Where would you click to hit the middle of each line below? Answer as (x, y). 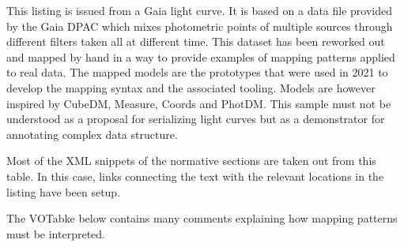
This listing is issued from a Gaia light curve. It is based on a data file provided (200, 10)
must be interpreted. (56, 233)
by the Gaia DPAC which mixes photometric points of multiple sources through (200, 26)
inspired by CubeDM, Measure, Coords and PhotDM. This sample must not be (199, 103)
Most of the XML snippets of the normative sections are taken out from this (191, 161)
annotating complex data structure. (92, 134)
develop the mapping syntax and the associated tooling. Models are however (191, 87)
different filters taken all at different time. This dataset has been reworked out (196, 41)
